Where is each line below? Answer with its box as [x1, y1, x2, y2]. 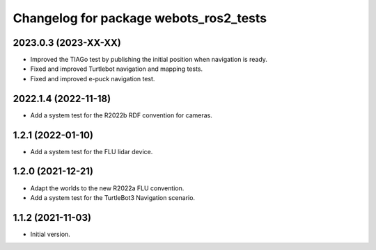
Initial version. [30, 230, 71, 238]
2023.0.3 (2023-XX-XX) [13, 37, 121, 49]
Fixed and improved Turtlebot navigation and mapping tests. [30, 65, 203, 73]
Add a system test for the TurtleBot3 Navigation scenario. [30, 193, 195, 201]
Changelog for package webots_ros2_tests [13, 10, 267, 26]
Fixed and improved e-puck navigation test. [30, 74, 155, 83]
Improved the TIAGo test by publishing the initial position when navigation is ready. [30, 56, 268, 64]
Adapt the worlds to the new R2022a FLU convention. [30, 184, 185, 192]
